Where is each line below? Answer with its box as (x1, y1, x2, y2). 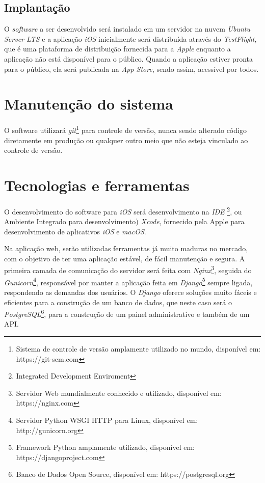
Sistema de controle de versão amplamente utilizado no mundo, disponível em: (16, 343, 261, 354)
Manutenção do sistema (4, 93, 173, 114)
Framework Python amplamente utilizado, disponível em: (16, 442, 195, 452)
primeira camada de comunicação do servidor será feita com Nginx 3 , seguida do (4, 263, 252, 276)
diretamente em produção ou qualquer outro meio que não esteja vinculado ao (4, 135, 248, 145)
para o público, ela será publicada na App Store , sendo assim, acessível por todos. (4, 63, 259, 74)
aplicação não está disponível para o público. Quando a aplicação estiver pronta (4, 53, 253, 64)
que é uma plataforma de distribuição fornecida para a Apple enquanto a (4, 43, 231, 54)
